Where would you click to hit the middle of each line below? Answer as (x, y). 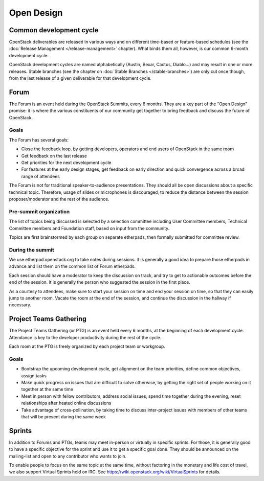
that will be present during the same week (64, 416)
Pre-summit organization (40, 211)
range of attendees (41, 176)
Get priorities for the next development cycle (66, 163)
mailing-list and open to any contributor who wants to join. (68, 456)
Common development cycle (54, 30)
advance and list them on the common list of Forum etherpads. (72, 266)
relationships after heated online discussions (66, 403)
